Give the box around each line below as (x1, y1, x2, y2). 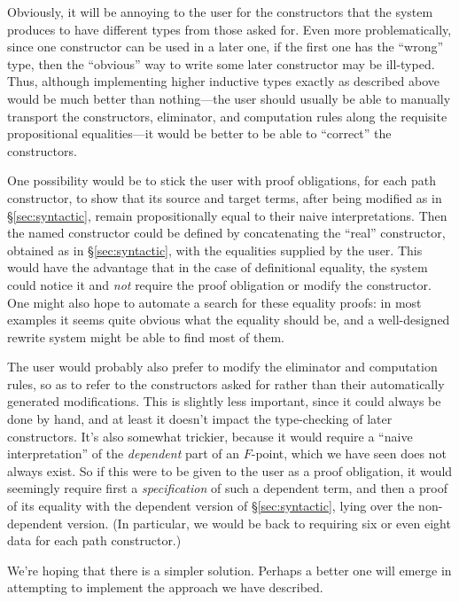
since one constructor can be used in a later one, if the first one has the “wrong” (7, 37, 444, 56)
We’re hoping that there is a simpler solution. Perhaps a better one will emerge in (7, 560, 452, 579)
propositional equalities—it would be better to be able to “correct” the (7, 124, 392, 143)
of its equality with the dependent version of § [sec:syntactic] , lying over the (7, 496, 415, 515)
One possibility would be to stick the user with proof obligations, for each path (7, 171, 436, 190)
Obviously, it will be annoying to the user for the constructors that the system (7, 3, 433, 20)
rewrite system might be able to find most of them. (7, 327, 284, 346)
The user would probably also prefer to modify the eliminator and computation (7, 357, 438, 376)
